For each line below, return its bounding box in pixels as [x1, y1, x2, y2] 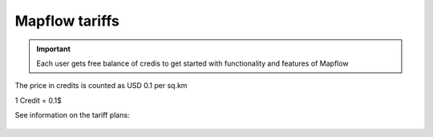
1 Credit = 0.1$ [14, 95, 62, 105]
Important [36, 44, 71, 54]
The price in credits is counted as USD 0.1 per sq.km [14, 81, 188, 91]
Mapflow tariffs [14, 12, 120, 30]
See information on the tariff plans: [14, 111, 130, 120]
